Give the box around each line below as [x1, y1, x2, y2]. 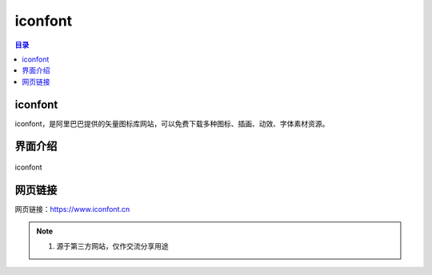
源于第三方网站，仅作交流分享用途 [56, 241, 169, 251]
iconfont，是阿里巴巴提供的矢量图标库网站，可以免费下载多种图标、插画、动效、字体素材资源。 [14, 118, 330, 128]
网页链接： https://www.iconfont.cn [14, 204, 130, 213]
